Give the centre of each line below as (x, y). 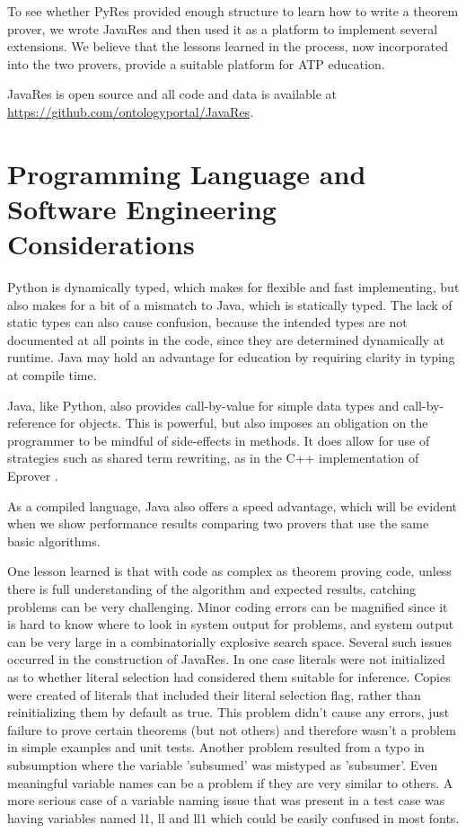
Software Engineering (142, 208)
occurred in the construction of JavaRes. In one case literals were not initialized (226, 659)
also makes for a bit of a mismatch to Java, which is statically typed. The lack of (230, 304)
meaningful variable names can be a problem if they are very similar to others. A (230, 782)
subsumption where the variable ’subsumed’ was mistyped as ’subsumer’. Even (223, 764)
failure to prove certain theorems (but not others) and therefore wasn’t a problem (232, 729)
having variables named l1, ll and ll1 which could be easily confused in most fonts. (233, 817)
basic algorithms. (54, 541)
